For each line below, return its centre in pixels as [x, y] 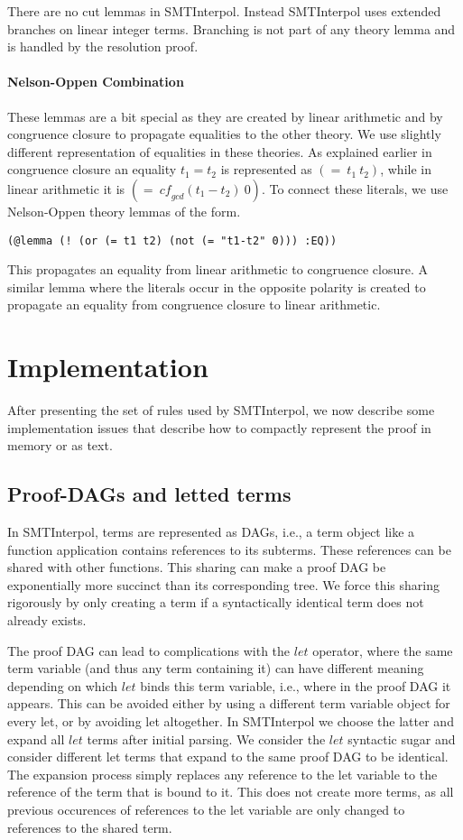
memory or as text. [60, 445]
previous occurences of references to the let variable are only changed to [206, 809]
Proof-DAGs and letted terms [149, 494]
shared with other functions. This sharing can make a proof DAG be [197, 567]
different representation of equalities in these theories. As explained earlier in [220, 151]
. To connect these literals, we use [355, 188]
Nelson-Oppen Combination [96, 82]
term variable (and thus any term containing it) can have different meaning [216, 668]
